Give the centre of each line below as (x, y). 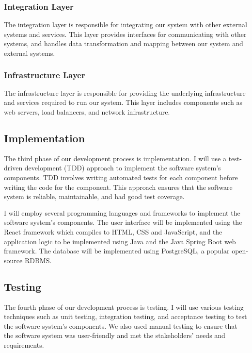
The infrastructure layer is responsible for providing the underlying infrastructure (125, 92)
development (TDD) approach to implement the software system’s (123, 168)
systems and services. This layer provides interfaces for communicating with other (125, 34)
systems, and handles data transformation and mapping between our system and (124, 43)
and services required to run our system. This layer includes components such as (123, 102)
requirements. (24, 345)
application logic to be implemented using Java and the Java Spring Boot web (120, 241)
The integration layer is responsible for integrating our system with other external (126, 25)
